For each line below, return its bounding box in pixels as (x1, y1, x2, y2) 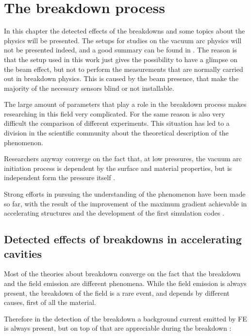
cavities (4, 246, 42, 261)
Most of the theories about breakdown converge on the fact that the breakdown (4, 269, 241, 279)
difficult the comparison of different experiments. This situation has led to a (4, 118, 230, 128)
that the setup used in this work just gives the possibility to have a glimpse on (4, 54, 237, 64)
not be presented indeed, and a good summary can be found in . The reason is (4, 45, 237, 55)
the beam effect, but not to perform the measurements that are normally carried (4, 64, 243, 74)
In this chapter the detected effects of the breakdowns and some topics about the (4, 26, 245, 36)
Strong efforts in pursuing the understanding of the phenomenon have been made (4, 189, 246, 199)
